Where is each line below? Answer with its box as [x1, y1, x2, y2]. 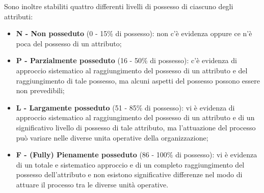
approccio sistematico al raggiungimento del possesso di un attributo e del [16, 65, 248, 75]
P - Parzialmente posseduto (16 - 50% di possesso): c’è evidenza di [16, 55, 237, 66]
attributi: [4, 11, 33, 21]
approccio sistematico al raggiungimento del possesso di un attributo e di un [16, 112, 255, 123]
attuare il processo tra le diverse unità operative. [16, 179, 169, 189]
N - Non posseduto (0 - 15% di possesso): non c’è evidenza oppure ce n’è [16, 28, 252, 39]
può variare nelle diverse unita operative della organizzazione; [16, 132, 208, 143]
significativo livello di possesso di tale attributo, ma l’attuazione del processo [16, 122, 256, 132]
